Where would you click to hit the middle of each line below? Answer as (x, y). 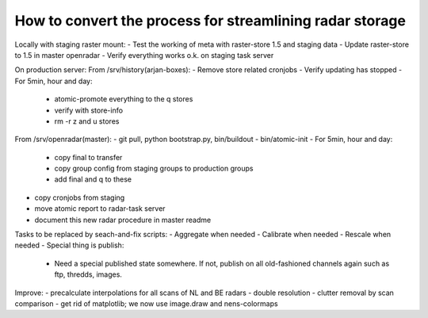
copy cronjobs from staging (80, 197)
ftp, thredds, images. (88, 274)
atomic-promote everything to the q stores (124, 99)
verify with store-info (88, 110)
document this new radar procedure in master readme (123, 220)
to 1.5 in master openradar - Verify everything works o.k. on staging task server (144, 55)
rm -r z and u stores (87, 121)
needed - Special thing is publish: (69, 245)
